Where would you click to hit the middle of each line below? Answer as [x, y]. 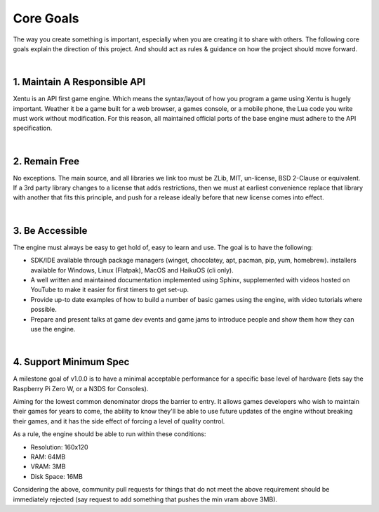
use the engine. [53, 329]
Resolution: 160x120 [59, 447]
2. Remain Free [46, 161]
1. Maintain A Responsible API [79, 82]
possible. [44, 310]
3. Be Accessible [50, 231]
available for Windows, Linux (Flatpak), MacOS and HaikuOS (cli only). [132, 270]
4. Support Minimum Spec [71, 362]
